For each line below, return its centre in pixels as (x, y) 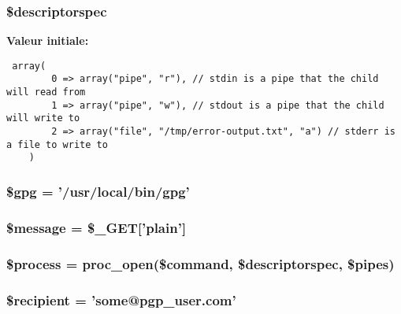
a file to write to (57, 144)
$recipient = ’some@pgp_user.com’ (121, 299)
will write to (43, 118)
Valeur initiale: (48, 41)
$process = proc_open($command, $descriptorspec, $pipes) (200, 263)
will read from (46, 92)
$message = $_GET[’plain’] (97, 227)
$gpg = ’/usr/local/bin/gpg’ (98, 191)
